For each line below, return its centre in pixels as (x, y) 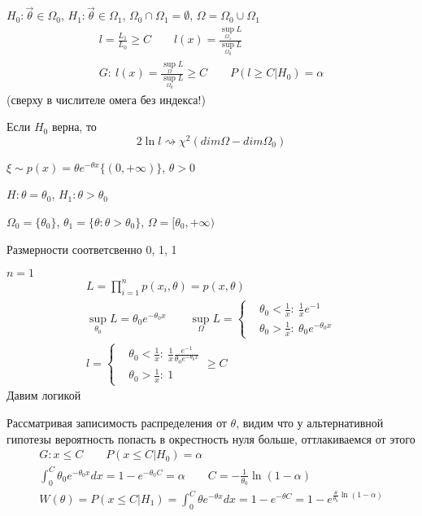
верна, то (74, 127)
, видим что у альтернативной (310, 422)
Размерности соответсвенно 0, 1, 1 (92, 249)
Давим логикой (44, 395)
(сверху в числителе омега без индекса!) (106, 99)
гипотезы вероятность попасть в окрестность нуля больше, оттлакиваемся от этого (211, 438)
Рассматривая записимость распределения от (117, 422)
